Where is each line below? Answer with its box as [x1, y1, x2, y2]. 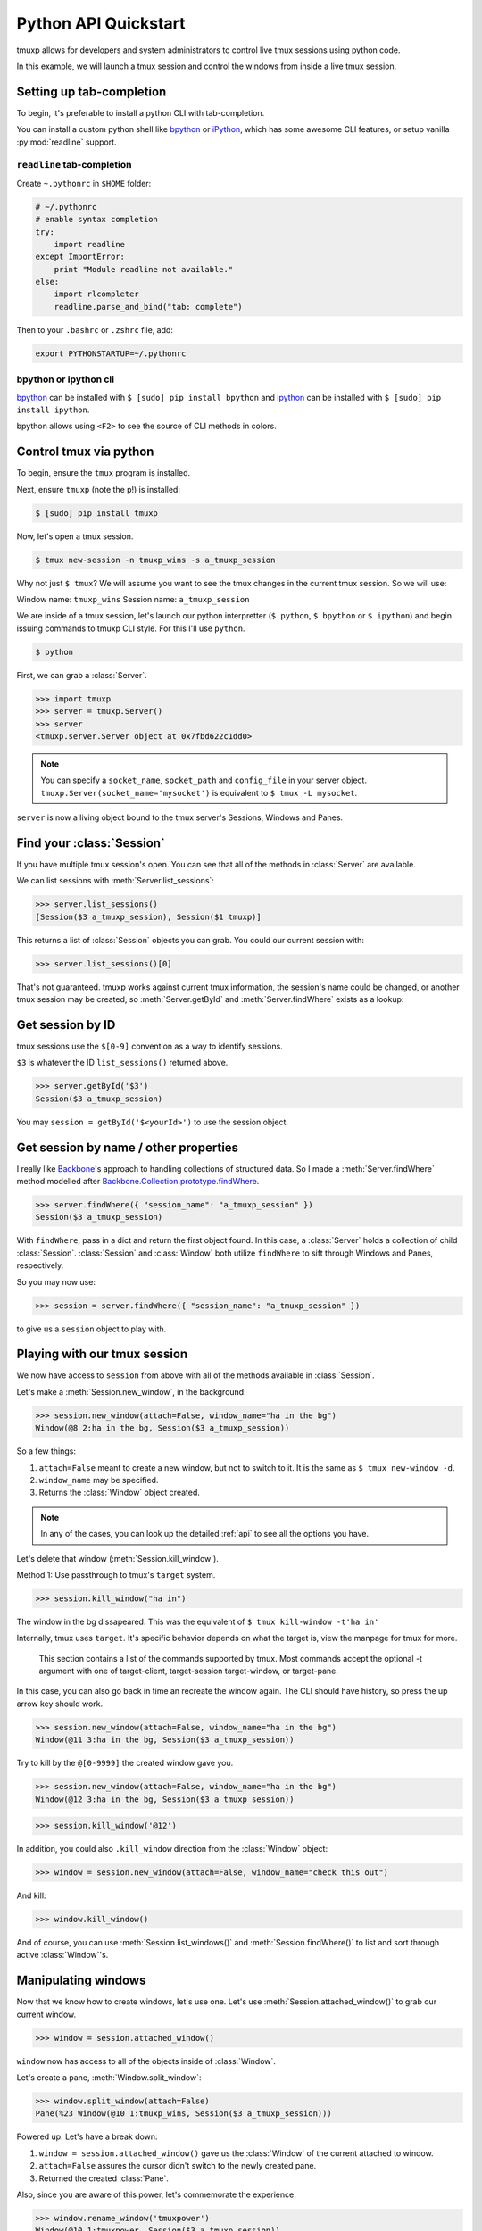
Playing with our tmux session [16, 1347, 188, 1362]
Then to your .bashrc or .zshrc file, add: [16, 324, 174, 335]
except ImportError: [35, 252, 125, 262]
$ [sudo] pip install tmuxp [35, 508, 158, 518]
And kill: [16, 1890, 46, 1901]
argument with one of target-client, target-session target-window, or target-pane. [38, 1665, 339, 1677]
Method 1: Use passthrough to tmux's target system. [16, 1569, 216, 1580]
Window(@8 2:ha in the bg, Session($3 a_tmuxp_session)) [35, 1423, 290, 1433]
